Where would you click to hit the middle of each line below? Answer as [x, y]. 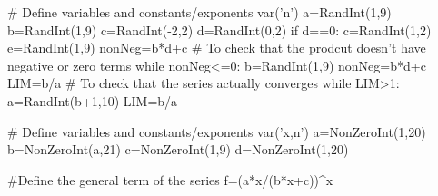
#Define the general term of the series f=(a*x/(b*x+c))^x [170, 179]
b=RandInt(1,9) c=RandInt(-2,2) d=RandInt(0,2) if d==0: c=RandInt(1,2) [219, 29]
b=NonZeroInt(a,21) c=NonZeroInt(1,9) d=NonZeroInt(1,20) [178, 149]
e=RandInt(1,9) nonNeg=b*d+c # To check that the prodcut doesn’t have [217, 48]
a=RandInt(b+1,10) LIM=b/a [93, 100]
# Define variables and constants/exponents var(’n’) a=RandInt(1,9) [199, 12]
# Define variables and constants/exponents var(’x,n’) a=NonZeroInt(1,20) [217, 131]
